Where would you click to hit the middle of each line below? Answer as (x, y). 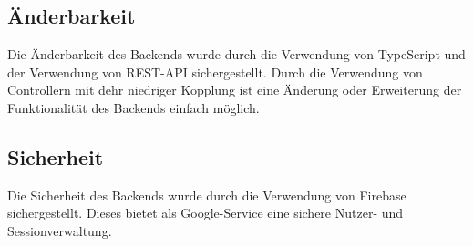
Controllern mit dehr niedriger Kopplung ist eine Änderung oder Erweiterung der (235, 90)
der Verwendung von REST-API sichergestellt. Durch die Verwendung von (215, 72)
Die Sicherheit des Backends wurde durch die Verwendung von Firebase (207, 195)
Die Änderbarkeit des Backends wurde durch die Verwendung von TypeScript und (236, 54)
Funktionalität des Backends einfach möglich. (134, 107)
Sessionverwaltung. (60, 230)
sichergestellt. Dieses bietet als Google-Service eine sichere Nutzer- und (206, 213)
